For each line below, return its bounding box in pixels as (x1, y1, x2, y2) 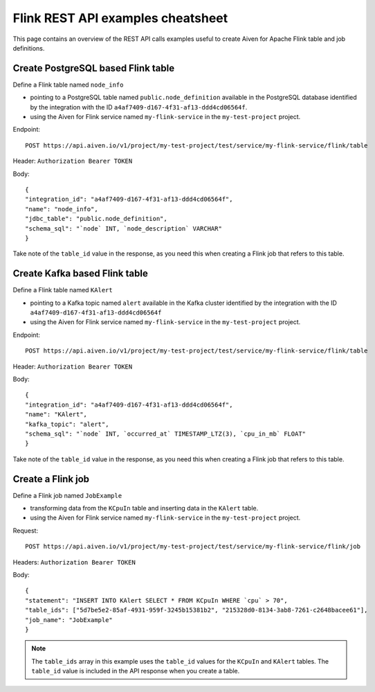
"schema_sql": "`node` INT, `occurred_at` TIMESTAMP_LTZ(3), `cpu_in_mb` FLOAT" (25, 429, 307, 438)
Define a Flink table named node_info (12, 80, 124, 89)
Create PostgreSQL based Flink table (12, 62, 175, 74)
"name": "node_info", (25, 205, 98, 213)
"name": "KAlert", (25, 411, 88, 418)
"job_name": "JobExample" (25, 616, 113, 623)
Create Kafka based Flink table (12, 267, 148, 280)
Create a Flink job (12, 473, 90, 485)
